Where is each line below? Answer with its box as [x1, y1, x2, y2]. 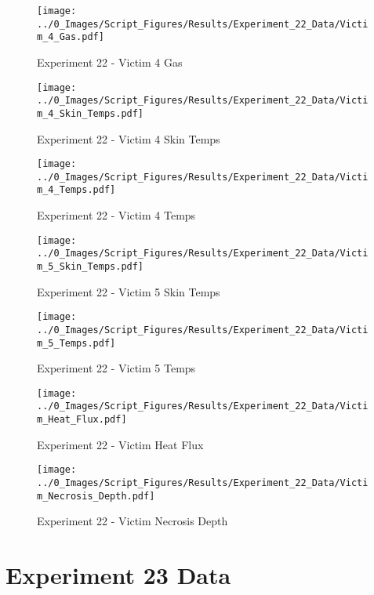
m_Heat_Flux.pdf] [37, 414, 127, 426]
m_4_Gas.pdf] [37, 31, 104, 43]
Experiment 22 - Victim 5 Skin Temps [37, 283, 220, 299]
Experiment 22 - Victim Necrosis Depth [37, 513, 228, 529]
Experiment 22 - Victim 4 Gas [37, 53, 183, 70]
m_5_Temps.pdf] [37, 337, 116, 349]
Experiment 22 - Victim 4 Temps [37, 207, 196, 223]
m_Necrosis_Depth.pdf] [37, 490, 155, 502]
